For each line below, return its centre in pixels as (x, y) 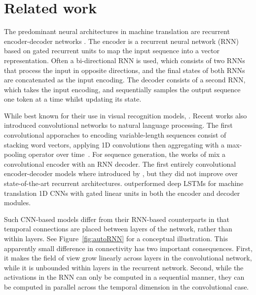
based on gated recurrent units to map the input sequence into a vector (112, 51)
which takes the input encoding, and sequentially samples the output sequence (122, 89)
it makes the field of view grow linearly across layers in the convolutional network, (128, 258)
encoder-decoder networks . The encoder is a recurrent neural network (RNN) (121, 41)
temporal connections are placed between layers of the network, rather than (118, 229)
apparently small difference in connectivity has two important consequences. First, (128, 248)
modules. (18, 203)
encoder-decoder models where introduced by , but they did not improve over (121, 173)
